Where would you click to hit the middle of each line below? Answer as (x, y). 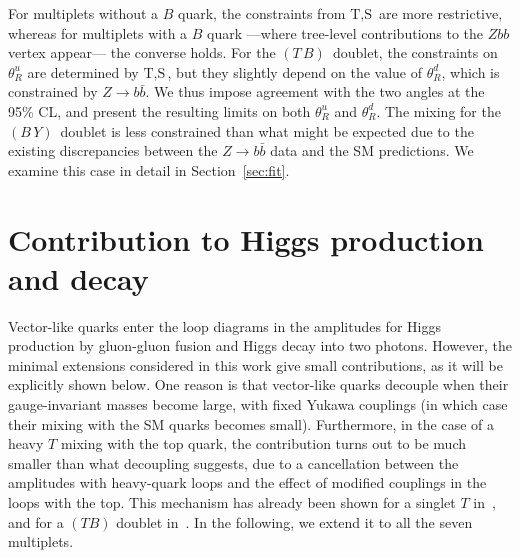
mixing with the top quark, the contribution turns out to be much (263, 443)
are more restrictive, (441, 13)
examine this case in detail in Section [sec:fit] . (149, 169)
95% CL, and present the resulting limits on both (159, 110)
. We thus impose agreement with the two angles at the (315, 91)
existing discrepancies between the (113, 150)
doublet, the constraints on (415, 52)
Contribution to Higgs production (246, 238)
